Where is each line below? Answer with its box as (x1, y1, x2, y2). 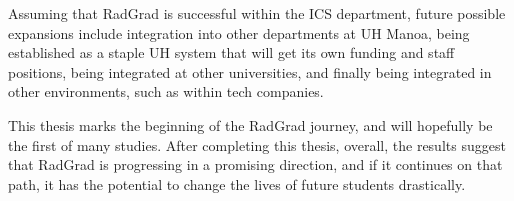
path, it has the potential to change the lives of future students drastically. (8, 173, 466, 194)
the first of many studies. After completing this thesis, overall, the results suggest (8, 134, 506, 155)
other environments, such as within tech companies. (8, 81, 324, 102)
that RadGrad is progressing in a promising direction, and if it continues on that (8, 154, 503, 175)
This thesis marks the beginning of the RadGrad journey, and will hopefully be (8, 114, 493, 135)
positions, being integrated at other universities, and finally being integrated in (8, 61, 492, 82)
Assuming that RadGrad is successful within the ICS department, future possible (8, 3, 506, 23)
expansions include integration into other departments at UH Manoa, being (8, 22, 470, 43)
